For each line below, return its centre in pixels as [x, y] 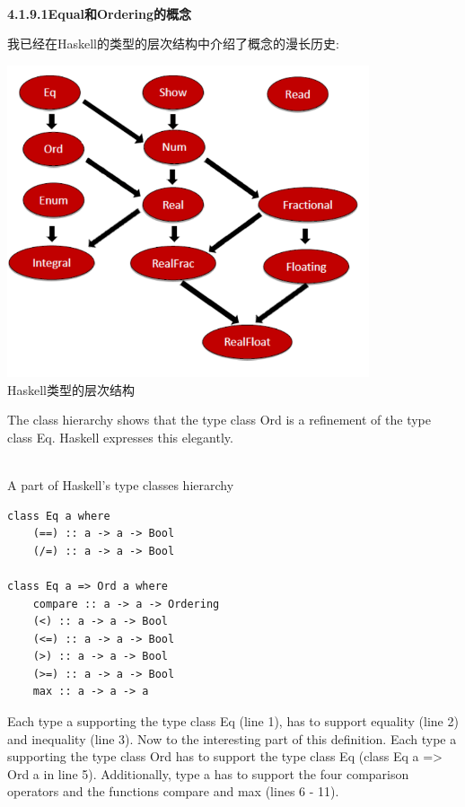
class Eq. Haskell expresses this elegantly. [120, 437]
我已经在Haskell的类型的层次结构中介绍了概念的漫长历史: [173, 44]
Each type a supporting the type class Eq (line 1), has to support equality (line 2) [233, 721]
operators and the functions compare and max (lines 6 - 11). [173, 791]
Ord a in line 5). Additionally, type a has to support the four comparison [208, 773]
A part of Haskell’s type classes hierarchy [121, 484]
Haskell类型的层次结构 [71, 389]
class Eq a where [59, 516]
